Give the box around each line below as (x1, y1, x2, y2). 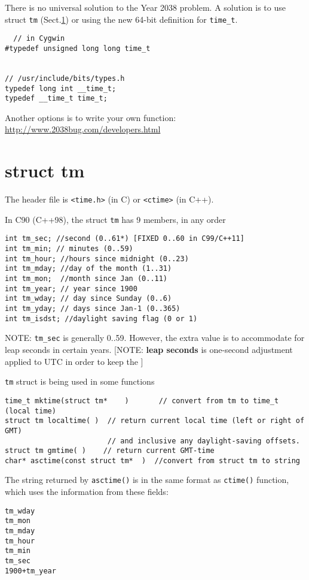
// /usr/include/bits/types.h (5, 74, 125, 83)
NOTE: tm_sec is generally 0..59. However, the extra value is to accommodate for (5, 331, 305, 344)
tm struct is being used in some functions (5, 375, 155, 388)
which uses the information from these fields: (5, 485, 169, 498)
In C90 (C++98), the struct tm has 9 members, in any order (5, 213, 226, 225)
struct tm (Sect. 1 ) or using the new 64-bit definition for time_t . (5, 13, 238, 25)
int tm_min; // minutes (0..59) (5, 244, 133, 253)
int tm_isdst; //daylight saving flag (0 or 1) (5, 314, 198, 323)
